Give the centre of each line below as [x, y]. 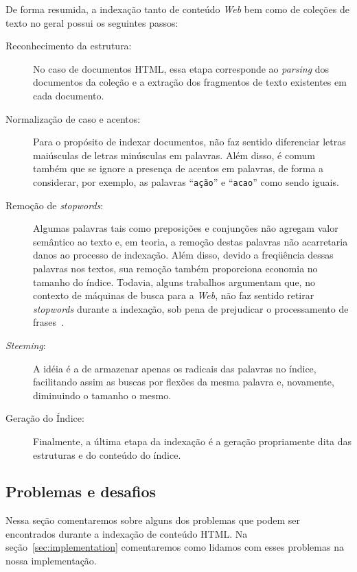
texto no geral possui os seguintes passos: [92, 22]
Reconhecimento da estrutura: [69, 46]
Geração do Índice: [45, 418]
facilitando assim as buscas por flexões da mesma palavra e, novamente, [184, 382]
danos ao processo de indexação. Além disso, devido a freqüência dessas [183, 255]
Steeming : [26, 345]
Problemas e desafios [81, 491]
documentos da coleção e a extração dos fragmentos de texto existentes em [190, 82]
